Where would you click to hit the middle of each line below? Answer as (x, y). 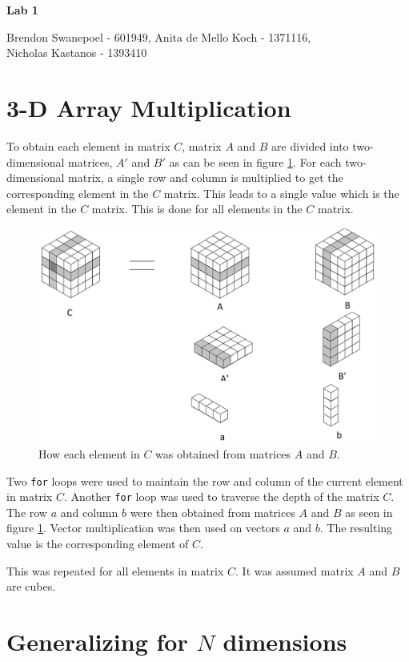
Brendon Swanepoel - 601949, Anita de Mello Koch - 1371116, (159, 36)
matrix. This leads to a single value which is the (281, 193)
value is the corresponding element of (98, 544)
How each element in (89, 453)
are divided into (310, 145)
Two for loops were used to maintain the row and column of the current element (205, 480)
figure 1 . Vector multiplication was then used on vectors (143, 528)
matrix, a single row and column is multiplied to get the (206, 178)
